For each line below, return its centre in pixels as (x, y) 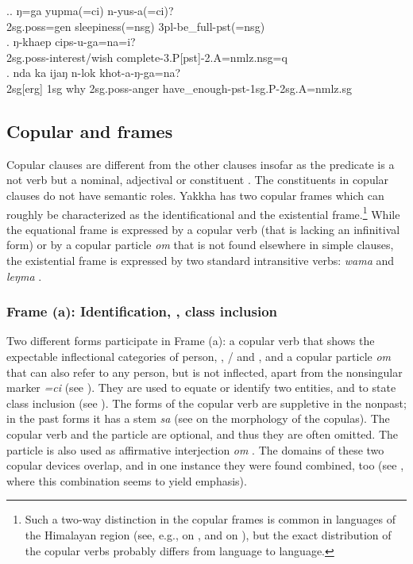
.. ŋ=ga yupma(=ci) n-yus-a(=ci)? (90, 10)
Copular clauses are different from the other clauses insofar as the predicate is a (201, 164)
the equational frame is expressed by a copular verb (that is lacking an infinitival (203, 229)
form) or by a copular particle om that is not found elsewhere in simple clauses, (200, 245)
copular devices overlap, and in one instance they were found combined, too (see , (205, 465)
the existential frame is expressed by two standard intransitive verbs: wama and (201, 260)
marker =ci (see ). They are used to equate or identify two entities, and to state (201, 388)
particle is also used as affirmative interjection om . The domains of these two (195, 449)
